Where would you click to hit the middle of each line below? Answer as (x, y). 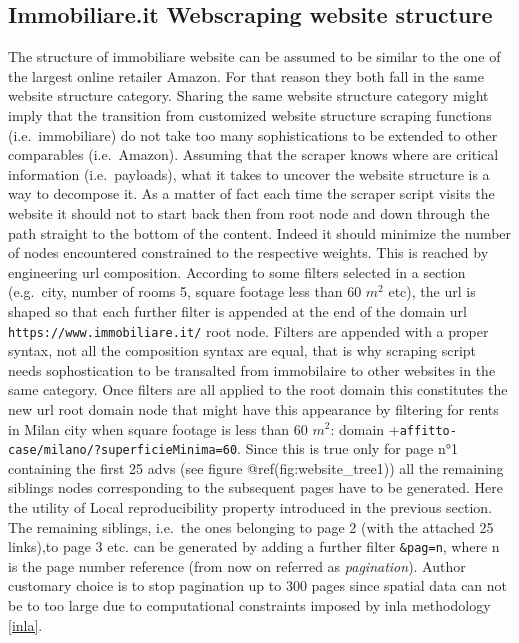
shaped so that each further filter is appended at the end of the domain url (237, 310)
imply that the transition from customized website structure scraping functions (250, 114)
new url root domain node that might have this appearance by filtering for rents (253, 408)
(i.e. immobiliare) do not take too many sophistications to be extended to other (253, 134)
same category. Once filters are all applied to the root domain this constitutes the (258, 389)
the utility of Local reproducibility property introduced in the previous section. (250, 507)
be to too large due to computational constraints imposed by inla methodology (249, 605)
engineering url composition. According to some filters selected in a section (237, 271)
